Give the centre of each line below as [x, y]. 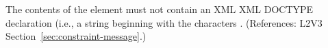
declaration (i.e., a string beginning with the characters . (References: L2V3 [164, 22]
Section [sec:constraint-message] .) [76, 36]
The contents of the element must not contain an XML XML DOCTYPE [160, 9]
